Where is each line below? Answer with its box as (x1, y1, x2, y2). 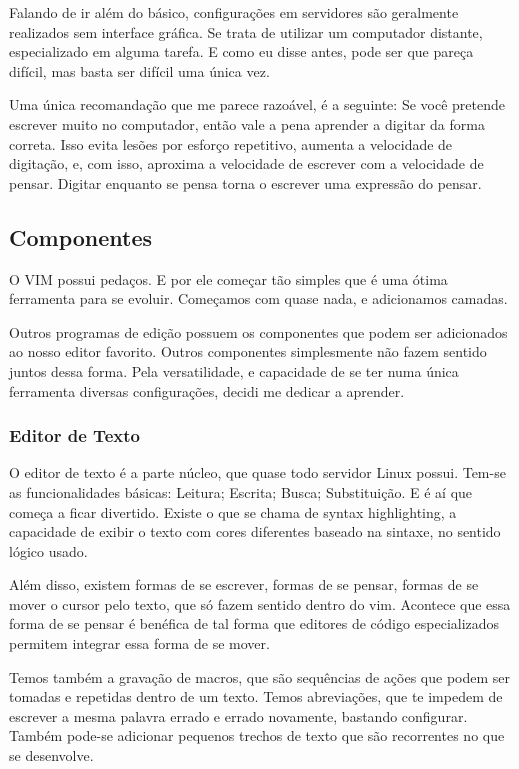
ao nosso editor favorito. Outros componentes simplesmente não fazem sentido (9, 341, 487, 362)
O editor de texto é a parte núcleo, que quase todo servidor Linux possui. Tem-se (9, 462, 506, 483)
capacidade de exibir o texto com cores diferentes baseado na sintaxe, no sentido (9, 521, 501, 542)
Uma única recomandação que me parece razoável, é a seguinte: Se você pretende (9, 94, 505, 115)
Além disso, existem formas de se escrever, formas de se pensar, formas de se (9, 574, 479, 595)
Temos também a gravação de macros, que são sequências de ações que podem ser (9, 666, 511, 687)
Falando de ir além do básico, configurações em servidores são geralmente (9, 2, 459, 22)
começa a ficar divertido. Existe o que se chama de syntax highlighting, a (9, 501, 457, 522)
